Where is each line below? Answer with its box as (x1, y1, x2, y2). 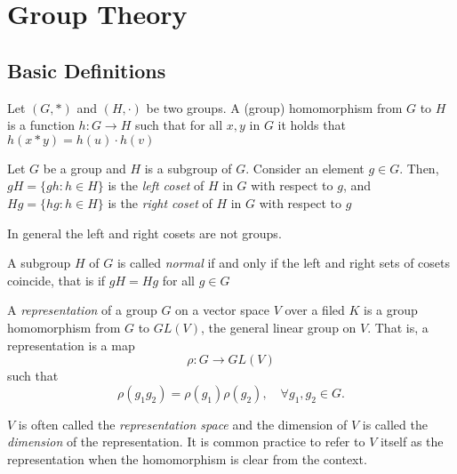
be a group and (43, 158, 126, 177)
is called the (362, 414, 428, 433)
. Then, (399, 158, 439, 177)
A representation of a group (7, 301, 157, 319)
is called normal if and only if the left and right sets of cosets (116, 253, 450, 272)
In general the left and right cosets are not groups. (7, 223, 282, 242)
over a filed (285, 301, 345, 319)
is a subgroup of (144, 158, 232, 177)
